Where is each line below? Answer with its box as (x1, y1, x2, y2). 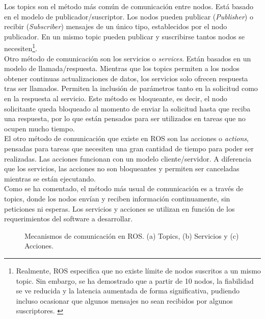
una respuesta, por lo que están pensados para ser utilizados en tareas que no (4, 113, 246, 124)
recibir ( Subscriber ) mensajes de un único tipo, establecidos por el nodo (4, 21, 227, 32)
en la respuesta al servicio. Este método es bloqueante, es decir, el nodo (4, 93, 227, 103)
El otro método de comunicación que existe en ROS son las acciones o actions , (4, 133, 249, 144)
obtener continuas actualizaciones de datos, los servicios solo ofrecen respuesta (4, 73, 248, 83)
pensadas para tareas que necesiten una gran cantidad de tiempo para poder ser (4, 143, 254, 153)
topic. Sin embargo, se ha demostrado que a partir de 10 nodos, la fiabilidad (16, 275, 254, 286)
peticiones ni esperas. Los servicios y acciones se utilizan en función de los (4, 203, 235, 214)
